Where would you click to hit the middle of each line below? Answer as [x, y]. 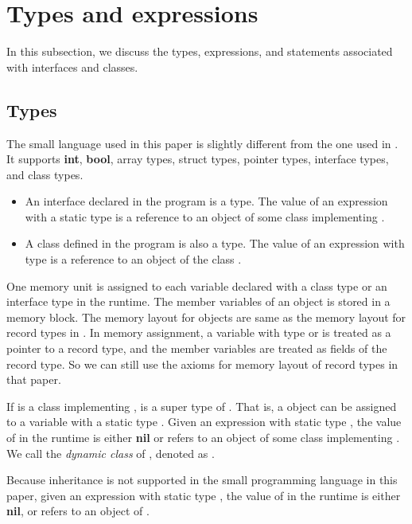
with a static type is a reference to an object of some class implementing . [205, 216]
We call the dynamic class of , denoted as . [111, 453]
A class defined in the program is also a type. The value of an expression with [215, 243]
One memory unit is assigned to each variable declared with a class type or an [197, 285]
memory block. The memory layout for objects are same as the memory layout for [206, 317]
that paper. [34, 379]
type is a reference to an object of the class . [133, 259]
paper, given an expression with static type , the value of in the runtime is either [204, 495]
